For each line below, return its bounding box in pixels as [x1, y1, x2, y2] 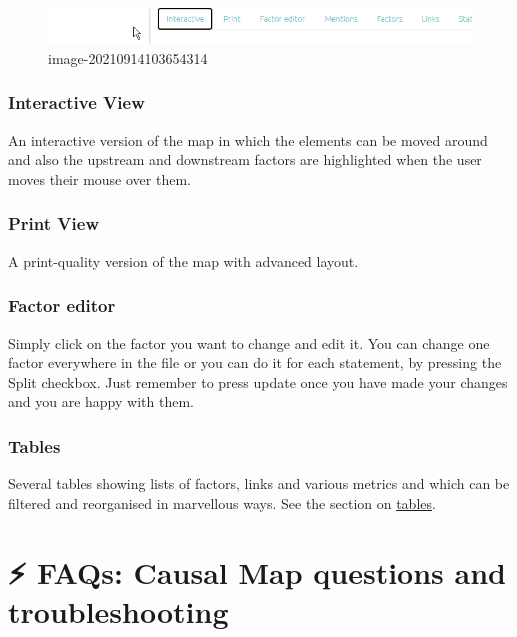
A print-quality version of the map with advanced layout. [8, 250, 359, 271]
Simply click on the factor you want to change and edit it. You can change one [8, 332, 490, 353]
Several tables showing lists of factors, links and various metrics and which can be [8, 473, 510, 494]
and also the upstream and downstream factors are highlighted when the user [8, 149, 482, 170]
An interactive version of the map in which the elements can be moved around [8, 129, 488, 150]
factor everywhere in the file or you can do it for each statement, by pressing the [8, 352, 502, 373]
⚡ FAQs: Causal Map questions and [8, 551, 506, 592]
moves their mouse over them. [8, 168, 191, 189]
